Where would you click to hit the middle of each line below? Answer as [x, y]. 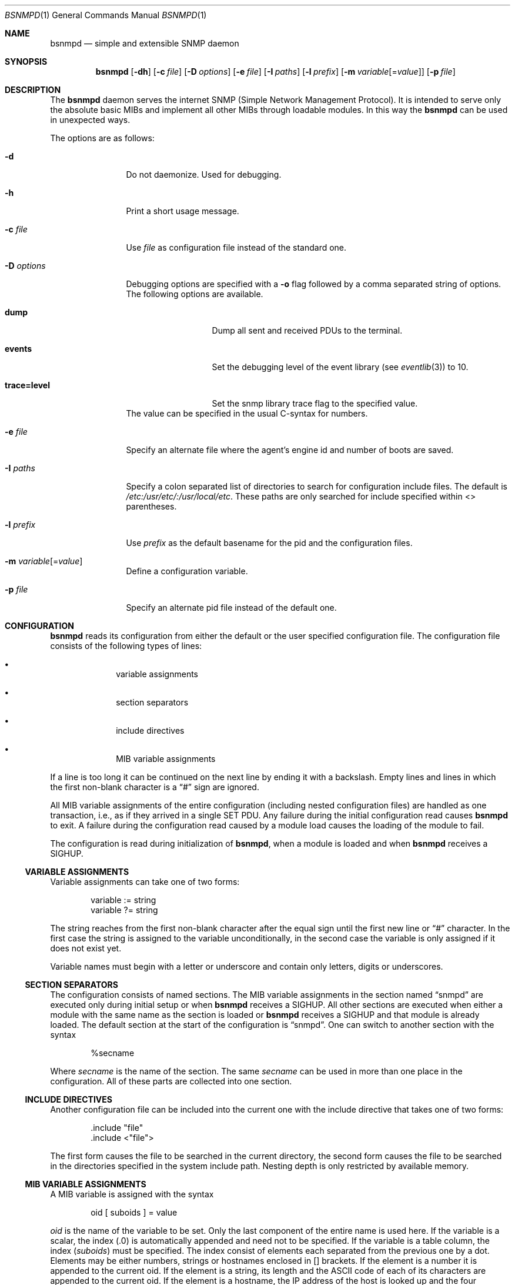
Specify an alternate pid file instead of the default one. [231, 607]
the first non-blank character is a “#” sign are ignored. [155, 787]
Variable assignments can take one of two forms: [145, 882]
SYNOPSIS [26, 61]
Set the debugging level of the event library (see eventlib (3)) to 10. [340, 367]
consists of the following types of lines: [126, 646]
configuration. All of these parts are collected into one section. [171, 1081]
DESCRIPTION [33, 90]
